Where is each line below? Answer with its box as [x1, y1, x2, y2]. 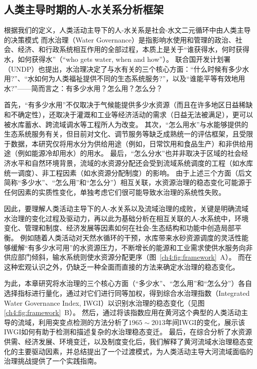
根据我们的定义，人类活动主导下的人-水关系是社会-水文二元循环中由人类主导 [4, 25, 251, 35]
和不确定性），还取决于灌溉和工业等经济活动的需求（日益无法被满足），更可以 [4, 109, 253, 119]
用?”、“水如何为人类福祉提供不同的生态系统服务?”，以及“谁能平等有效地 [4, 73, 238, 84]
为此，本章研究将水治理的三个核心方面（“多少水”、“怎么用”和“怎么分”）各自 [4, 278, 252, 288]
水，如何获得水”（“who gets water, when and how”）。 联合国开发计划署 [4, 53, 231, 64]
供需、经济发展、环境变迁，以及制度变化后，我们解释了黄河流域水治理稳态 [4, 336, 246, 347]
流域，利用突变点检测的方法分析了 [17, 317, 128, 327]
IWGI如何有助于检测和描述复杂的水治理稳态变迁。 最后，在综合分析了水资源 [4, 326, 252, 337]
